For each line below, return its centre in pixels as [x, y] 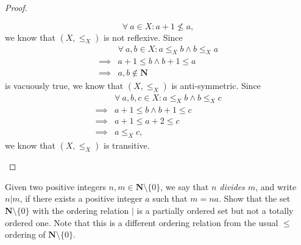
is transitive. [127, 145]
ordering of [25, 234]
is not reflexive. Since [143, 37]
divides [232, 186]
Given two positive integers [55, 186]
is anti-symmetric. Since [216, 86]
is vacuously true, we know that [64, 86]
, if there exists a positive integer [81, 198]
